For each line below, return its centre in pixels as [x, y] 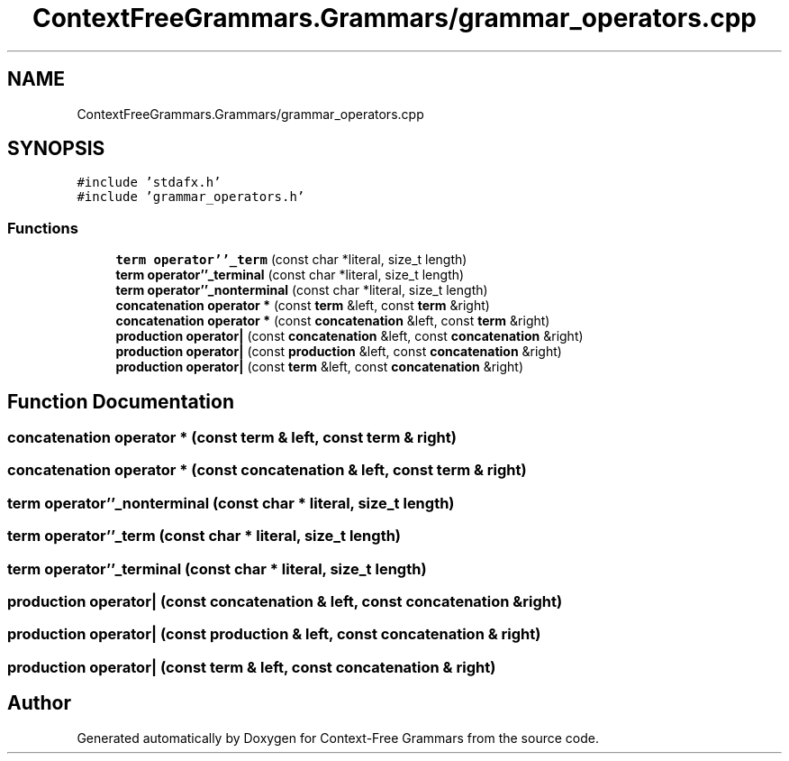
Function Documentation [121, 401]
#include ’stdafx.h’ [149, 183]
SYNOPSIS [56, 149]
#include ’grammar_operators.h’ [191, 197]
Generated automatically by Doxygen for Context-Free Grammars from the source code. [338, 738]
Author [39, 703]
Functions [43, 228]
